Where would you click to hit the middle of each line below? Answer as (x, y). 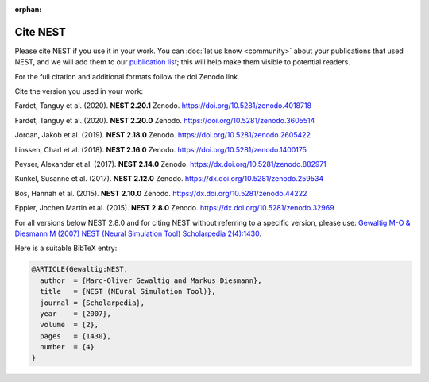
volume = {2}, (70, 325)
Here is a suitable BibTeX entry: (66, 248)
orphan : (28, 9)
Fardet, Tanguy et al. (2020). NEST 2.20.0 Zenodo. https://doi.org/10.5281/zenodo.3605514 (165, 120)
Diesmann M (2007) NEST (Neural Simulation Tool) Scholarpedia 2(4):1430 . (138, 233)
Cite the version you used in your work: (79, 91)
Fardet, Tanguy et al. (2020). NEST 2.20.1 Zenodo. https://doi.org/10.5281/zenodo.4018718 (163, 106)
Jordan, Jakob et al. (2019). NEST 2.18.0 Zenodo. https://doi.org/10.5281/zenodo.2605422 (163, 135)
